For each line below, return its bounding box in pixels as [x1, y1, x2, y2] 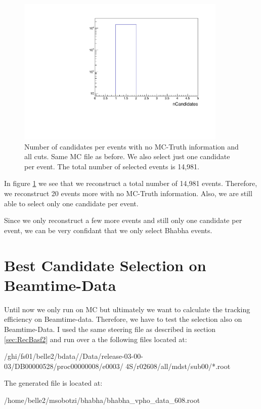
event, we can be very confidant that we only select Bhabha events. [4, 225, 212, 235]
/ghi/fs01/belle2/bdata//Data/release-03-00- [4, 351, 143, 361]
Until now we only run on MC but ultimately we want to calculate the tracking [4, 304, 250, 314]
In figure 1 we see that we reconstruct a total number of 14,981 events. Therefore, [4, 178, 257, 189]
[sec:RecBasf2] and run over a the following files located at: [4, 333, 187, 344]
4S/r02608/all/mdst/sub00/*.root [125, 360, 231, 371]
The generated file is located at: [4, 378, 103, 388]
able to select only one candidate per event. [4, 198, 139, 208]
